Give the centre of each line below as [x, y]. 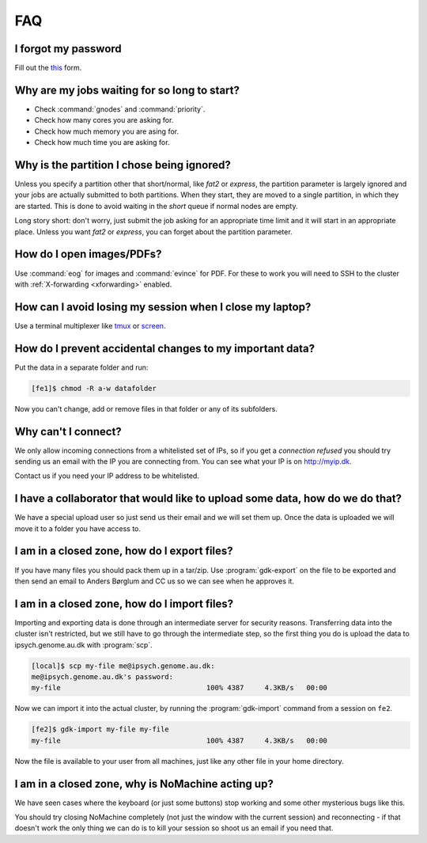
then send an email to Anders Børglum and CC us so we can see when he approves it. [154, 581]
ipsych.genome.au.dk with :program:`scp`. [84, 644]
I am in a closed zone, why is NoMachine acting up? [144, 784]
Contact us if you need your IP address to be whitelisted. [107, 476]
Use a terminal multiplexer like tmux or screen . [90, 325]
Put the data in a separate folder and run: [81, 367]
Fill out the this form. [48, 68]
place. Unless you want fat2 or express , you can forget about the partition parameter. [153, 232]
